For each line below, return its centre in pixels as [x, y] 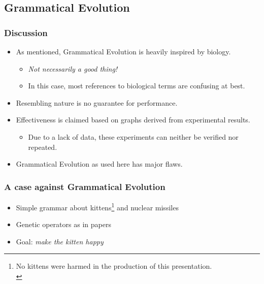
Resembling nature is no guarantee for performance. [97, 102]
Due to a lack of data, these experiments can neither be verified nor [133, 136]
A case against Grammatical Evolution [85, 186]
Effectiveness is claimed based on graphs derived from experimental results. [133, 120]
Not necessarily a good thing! [73, 68]
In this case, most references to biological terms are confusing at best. [137, 86]
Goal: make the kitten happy [60, 241]
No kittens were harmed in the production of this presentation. [114, 266]
